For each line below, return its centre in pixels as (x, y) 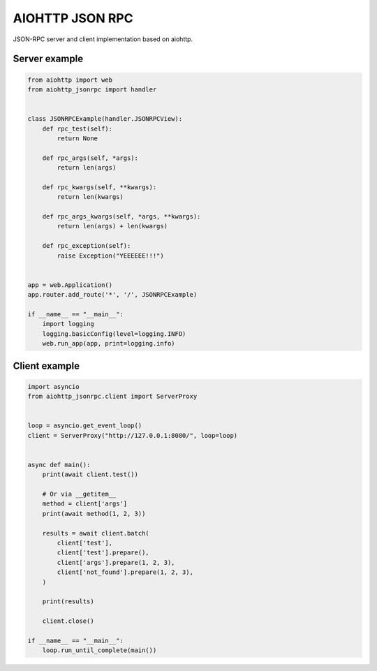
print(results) (68, 602)
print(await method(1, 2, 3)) (94, 514)
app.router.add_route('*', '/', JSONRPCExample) (112, 295)
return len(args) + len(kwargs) (112, 226)
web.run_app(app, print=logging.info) (109, 344)
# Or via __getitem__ (79, 494)
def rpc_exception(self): (87, 246)
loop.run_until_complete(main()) (99, 650)
